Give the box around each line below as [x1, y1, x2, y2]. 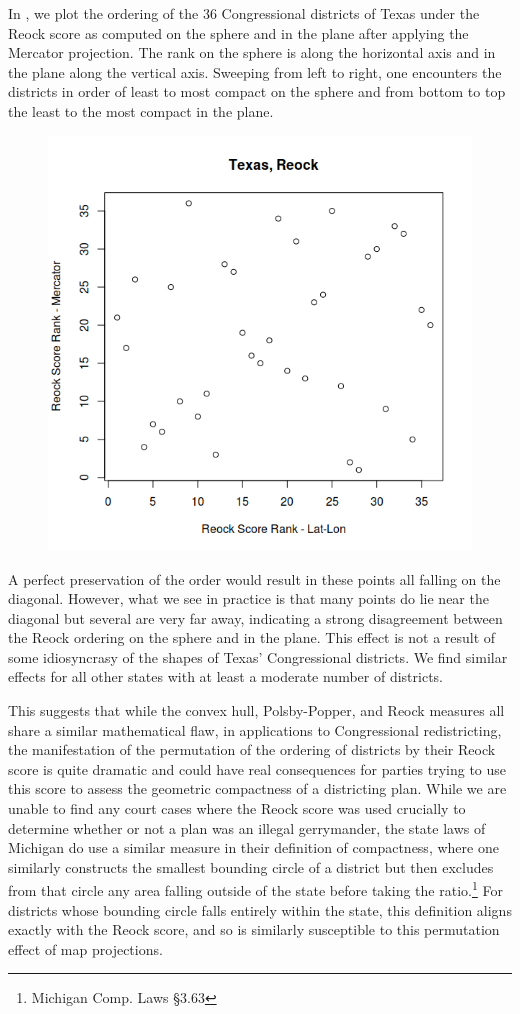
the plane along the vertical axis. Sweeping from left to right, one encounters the [8, 61, 502, 82]
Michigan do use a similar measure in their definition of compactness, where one [8, 837, 499, 858]
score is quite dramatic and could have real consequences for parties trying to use [8, 758, 507, 779]
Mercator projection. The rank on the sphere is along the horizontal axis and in [8, 42, 496, 63]
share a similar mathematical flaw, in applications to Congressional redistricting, [8, 719, 502, 740]
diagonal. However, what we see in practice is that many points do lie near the [8, 588, 489, 609]
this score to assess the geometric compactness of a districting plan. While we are [8, 778, 507, 799]
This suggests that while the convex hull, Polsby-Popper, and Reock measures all [8, 700, 505, 721]
